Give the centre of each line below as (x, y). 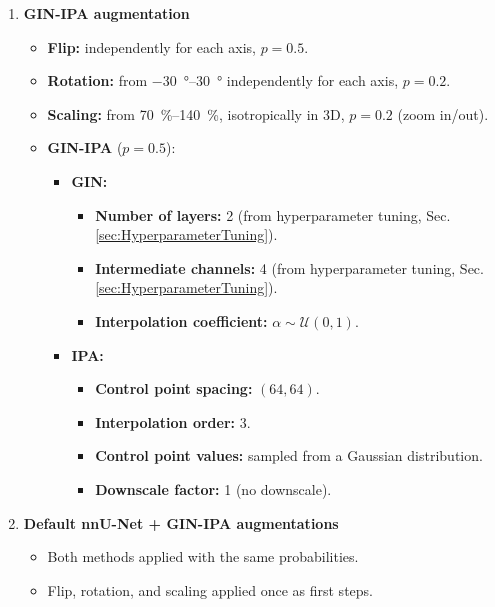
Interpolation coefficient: (181, 320)
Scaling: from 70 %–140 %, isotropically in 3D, (196, 113)
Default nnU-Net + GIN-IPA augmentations (181, 522)
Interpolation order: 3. (173, 421)
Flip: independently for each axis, (151, 46)
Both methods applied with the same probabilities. (203, 556)
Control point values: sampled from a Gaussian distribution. (289, 455)
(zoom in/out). (443, 113)
